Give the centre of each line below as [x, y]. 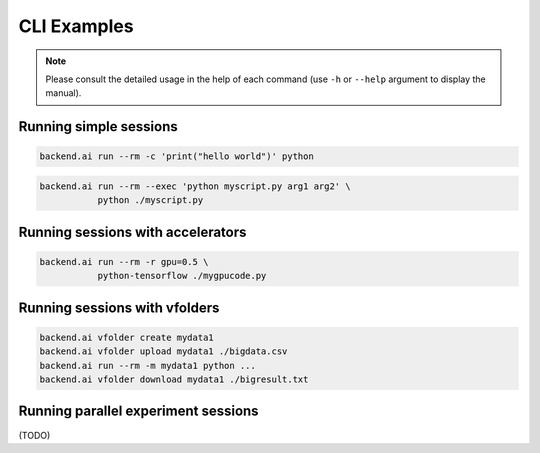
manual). [63, 93]
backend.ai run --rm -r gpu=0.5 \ [124, 261]
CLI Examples [76, 26]
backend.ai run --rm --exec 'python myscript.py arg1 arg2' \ [195, 186]
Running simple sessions [98, 126]
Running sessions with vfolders [119, 307]
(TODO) [34, 435]
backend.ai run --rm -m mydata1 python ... [148, 365]
